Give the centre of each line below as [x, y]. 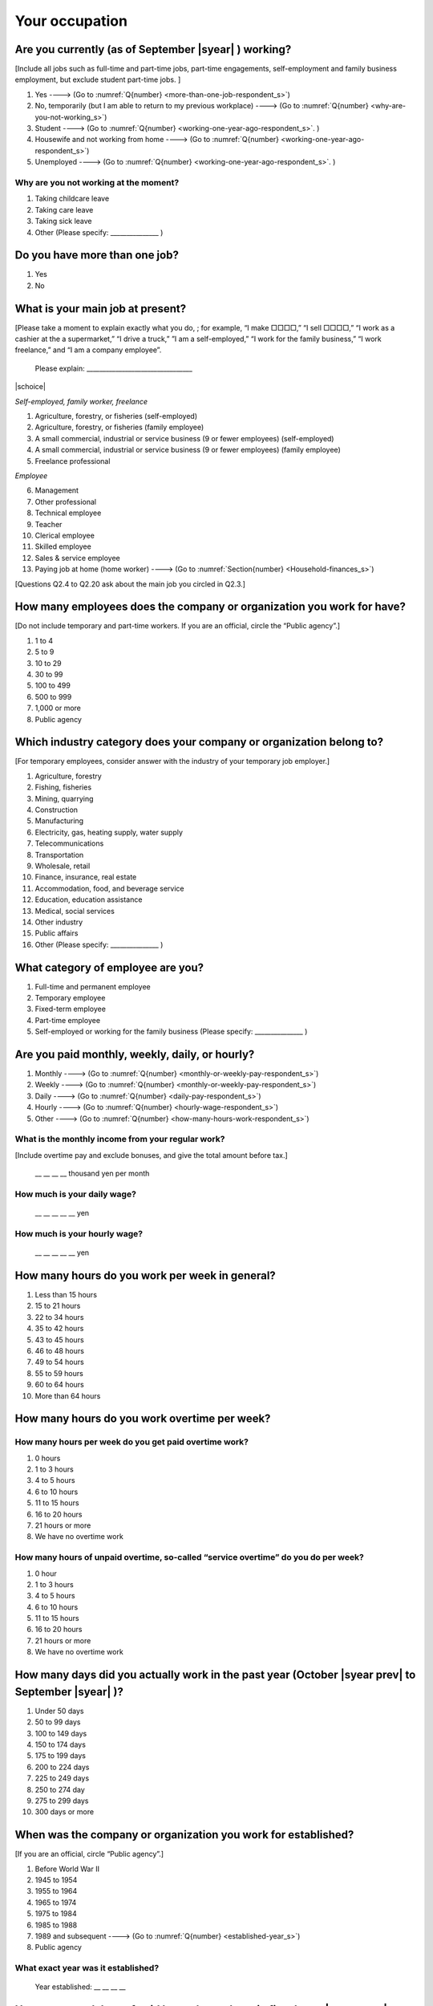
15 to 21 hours [58, 1306]
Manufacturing [59, 821]
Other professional [65, 501]
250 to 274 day [60, 1789]
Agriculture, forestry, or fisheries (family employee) [119, 427]
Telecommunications [69, 843]
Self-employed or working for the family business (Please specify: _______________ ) [171, 1032]
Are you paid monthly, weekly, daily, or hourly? [135, 1054]
